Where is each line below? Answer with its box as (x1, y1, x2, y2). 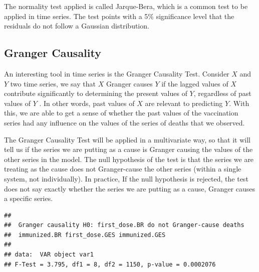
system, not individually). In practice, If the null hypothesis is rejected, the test (4, 173, 248, 183)
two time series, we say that (10, 78, 96, 88)
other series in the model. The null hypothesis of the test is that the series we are (4, 153, 254, 164)
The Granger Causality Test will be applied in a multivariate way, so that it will (4, 134, 250, 144)
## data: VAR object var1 (4, 251, 94, 258)
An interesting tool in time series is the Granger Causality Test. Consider (4, 68, 229, 78)
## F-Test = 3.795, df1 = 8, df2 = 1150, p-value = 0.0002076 (4, 260, 216, 268)
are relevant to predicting (145, 97, 223, 108)
